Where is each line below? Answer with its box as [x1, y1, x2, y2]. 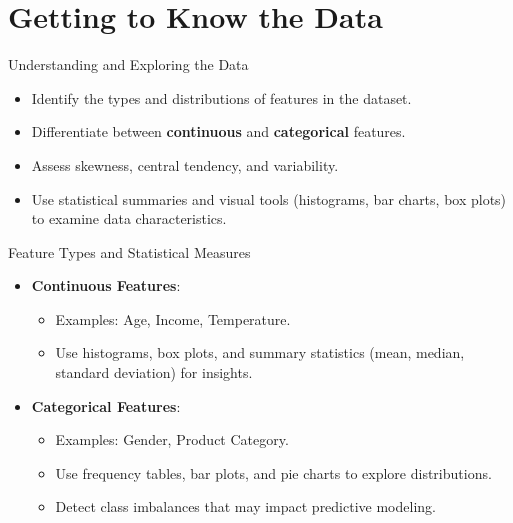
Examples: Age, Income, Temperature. [55, 308, 291, 329]
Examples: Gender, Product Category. [55, 429, 289, 450]
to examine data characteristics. [31, 208, 227, 229]
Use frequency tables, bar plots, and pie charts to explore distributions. [55, 462, 492, 483]
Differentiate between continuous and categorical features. [31, 121, 406, 142]
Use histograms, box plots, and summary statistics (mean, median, [55, 342, 465, 363]
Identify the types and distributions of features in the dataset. [31, 87, 412, 108]
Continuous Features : [31, 275, 181, 296]
